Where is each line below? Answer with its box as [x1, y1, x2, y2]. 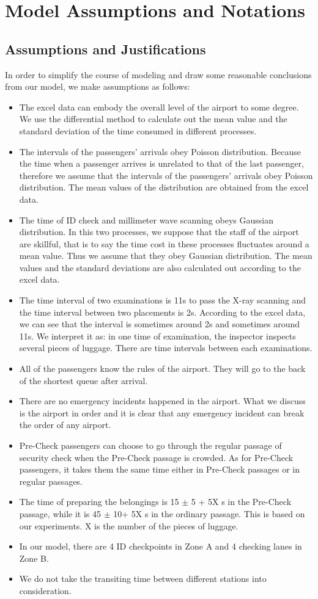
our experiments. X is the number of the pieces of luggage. [19, 519, 239, 532]
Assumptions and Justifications [5, 39, 206, 58]
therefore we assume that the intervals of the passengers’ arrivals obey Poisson [19, 169, 313, 181]
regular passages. [19, 474, 83, 487]
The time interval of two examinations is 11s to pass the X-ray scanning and [19, 294, 306, 307]
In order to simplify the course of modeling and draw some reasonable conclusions [5, 68, 312, 81]
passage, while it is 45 [19, 507, 102, 520]
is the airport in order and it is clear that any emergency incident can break [19, 406, 305, 419]
